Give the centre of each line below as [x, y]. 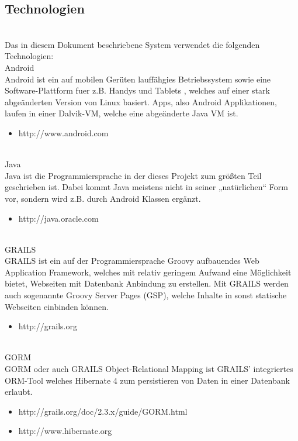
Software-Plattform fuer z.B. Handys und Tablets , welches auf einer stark [137, 90]
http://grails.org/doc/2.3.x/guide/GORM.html [103, 411]
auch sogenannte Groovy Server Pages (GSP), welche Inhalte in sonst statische [146, 295]
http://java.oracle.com [58, 218]
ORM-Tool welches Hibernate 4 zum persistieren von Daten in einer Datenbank [147, 380]
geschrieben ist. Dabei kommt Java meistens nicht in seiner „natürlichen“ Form [146, 187]
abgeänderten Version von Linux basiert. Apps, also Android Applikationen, [141, 101]
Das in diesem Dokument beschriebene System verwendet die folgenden [132, 44]
